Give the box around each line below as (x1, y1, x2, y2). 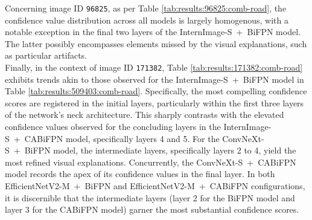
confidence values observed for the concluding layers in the (5, 120, 221, 133)
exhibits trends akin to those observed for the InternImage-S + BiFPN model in (5, 73, 304, 85)
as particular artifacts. (5, 49, 88, 62)
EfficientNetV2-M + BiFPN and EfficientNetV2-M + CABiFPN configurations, (5, 180, 305, 192)
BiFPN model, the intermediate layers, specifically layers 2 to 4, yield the (24, 144, 296, 157)
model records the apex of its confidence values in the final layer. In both (5, 167, 275, 180)
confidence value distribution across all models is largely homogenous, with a (5, 13, 288, 26)
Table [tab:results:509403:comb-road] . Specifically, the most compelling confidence (5, 85, 307, 97)
